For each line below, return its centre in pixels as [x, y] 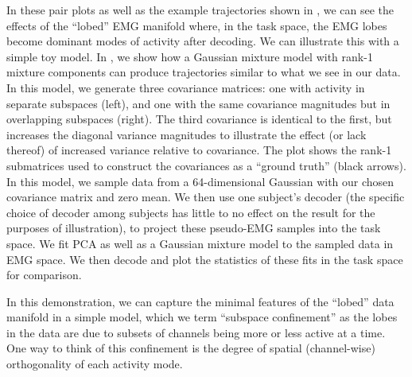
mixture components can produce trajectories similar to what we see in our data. [204, 72]
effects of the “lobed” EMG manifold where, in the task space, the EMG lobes [197, 25]
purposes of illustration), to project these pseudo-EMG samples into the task [194, 228]
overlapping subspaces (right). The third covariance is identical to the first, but [199, 119]
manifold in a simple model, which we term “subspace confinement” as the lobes [202, 317]
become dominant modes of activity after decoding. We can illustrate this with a [203, 41]
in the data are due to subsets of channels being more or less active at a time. [196, 332]
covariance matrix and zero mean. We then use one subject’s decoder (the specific [206, 197]
